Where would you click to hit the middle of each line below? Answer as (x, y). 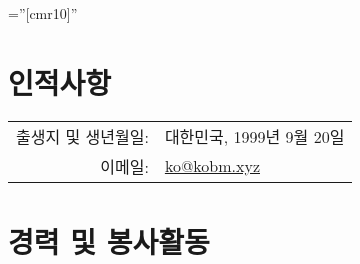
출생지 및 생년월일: (82, 136)
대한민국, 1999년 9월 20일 (254, 136)
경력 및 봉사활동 (109, 240)
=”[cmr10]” (43, 13)
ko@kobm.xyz (212, 166)
